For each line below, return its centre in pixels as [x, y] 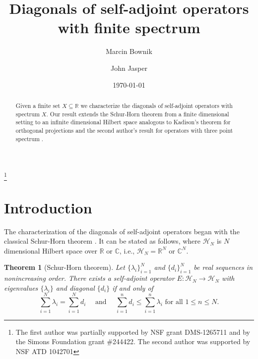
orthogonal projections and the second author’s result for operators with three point [124, 130]
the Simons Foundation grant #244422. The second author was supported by [133, 341]
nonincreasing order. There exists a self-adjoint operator [89, 278]
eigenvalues [21, 287]
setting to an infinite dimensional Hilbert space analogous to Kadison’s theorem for [123, 122]
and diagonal [75, 287]
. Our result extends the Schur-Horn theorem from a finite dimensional [138, 114]
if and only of [133, 287]
